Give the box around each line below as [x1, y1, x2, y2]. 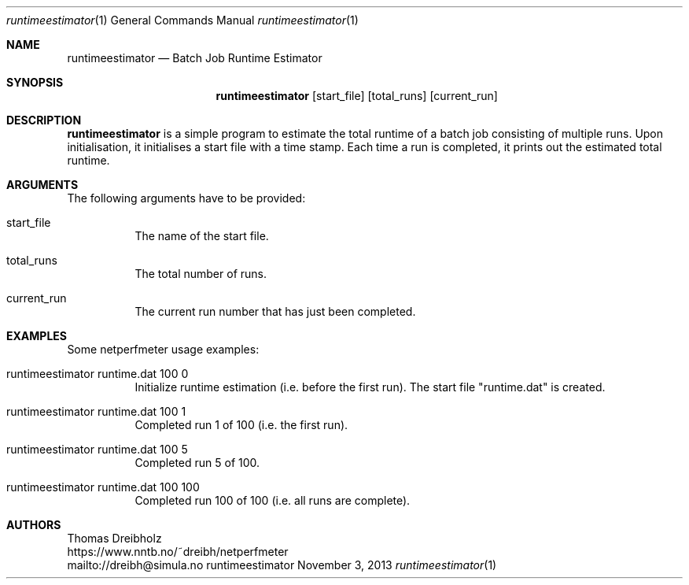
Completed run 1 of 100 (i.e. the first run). [134, 418, 348, 431]
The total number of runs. [134, 267, 267, 280]
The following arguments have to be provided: [67, 191, 306, 205]
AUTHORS [6, 518, 61, 531]
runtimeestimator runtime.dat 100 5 [6, 442, 188, 456]
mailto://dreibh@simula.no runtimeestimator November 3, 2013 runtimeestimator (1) [67, 558, 497, 572]
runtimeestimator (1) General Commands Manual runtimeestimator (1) [6, 13, 359, 27]
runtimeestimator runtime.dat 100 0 [6, 367, 189, 380]
